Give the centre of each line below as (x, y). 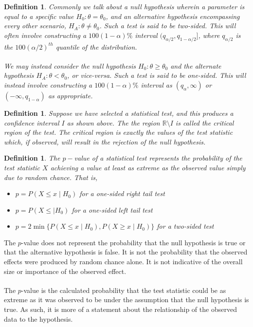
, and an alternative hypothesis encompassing (173, 16)
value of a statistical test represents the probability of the (158, 158)
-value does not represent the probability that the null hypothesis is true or (133, 242)
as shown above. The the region (113, 122)
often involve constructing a (45, 35)
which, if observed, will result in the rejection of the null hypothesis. (105, 141)
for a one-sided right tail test (122, 193)
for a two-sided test (185, 226)
